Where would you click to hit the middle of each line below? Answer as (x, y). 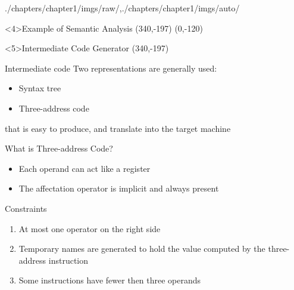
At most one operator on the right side (90, 228)
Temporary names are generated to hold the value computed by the (142, 249)
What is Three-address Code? (59, 148)
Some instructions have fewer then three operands (110, 280)
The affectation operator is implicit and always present (119, 188)
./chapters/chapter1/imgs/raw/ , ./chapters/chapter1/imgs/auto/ (122, 8)
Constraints (26, 208)
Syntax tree (40, 88)
